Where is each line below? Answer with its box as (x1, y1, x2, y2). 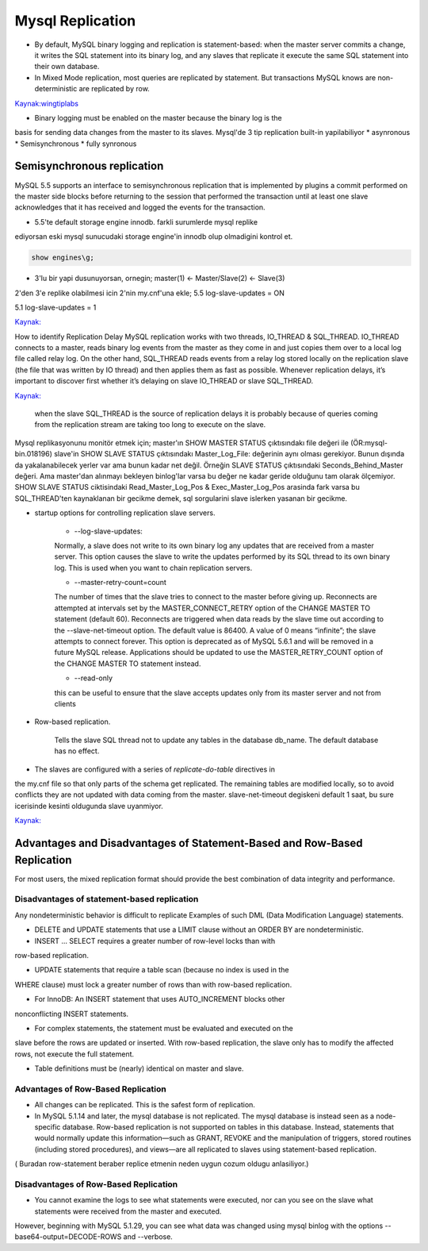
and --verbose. (123, 1232, 174, 1241)
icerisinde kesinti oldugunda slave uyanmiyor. (14, 801, 164, 810)
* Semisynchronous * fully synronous (14, 139, 137, 148)
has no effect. (54, 746, 100, 756)
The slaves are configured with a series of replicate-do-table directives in (34, 764, 275, 774)
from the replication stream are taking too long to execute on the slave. (34, 420, 266, 429)
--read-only (74, 673, 113, 683)
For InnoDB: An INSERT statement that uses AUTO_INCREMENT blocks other (34, 995, 285, 1004)
